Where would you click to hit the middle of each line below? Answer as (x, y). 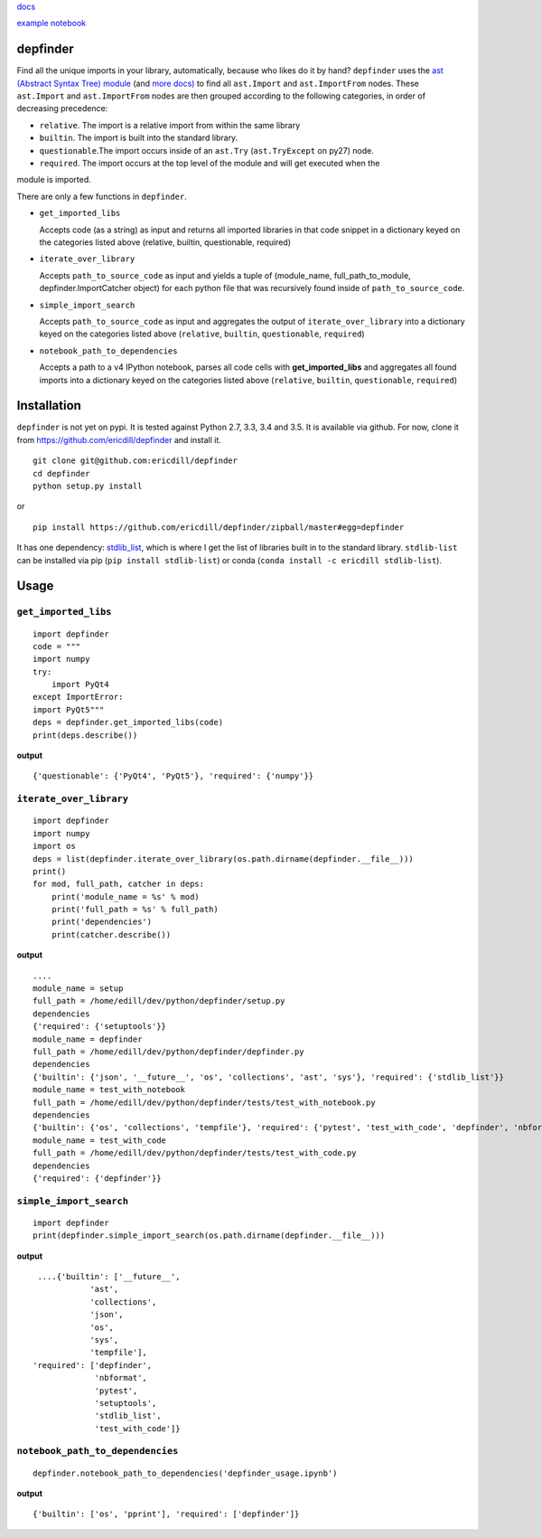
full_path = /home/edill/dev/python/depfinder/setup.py (159, 1001)
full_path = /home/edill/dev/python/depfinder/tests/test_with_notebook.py (204, 1102)
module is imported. (54, 180)
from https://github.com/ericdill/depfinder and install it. (119, 439)
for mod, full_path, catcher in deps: (119, 884)
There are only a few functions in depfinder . (102, 196)
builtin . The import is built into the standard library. (139, 138)
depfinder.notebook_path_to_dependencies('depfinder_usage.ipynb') (185, 1473)
